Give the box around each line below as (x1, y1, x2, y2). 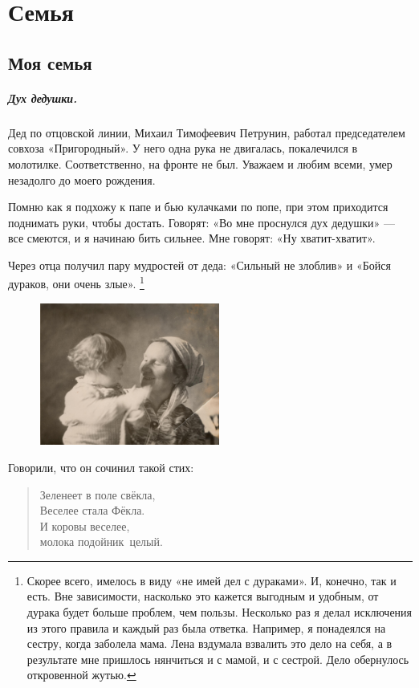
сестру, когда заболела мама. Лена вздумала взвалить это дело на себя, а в (26, 635, 393, 652)
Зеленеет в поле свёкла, (39, 486, 156, 503)
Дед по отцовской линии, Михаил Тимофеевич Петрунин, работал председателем (8, 124, 405, 140)
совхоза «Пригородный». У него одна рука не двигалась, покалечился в (8, 140, 358, 157)
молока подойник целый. (39, 533, 163, 550)
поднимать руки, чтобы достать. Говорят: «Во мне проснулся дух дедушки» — (8, 214, 396, 230)
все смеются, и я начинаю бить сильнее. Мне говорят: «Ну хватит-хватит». (8, 230, 376, 246)
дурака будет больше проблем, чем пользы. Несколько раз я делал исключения (26, 604, 413, 621)
